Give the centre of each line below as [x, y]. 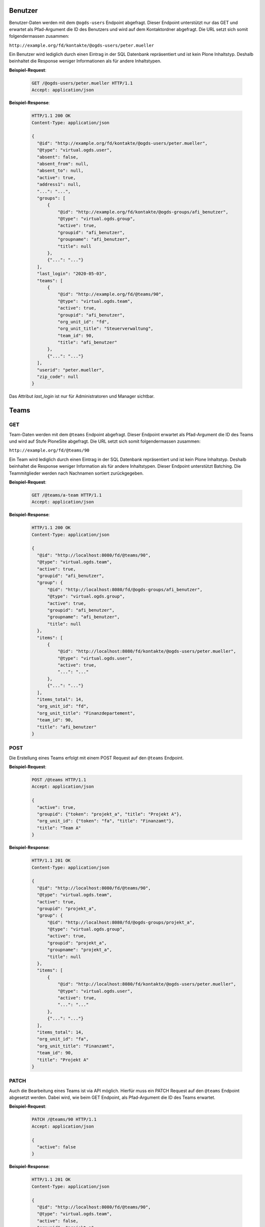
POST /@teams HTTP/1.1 [59, 780]
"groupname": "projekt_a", [80, 950]
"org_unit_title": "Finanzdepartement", [86, 713]
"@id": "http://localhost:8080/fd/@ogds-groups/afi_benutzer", [125, 589]
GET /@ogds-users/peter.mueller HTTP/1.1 [82, 83]
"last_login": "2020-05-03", [72, 274]
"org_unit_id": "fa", [63, 1039]
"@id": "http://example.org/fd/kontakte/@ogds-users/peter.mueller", [122, 143]
